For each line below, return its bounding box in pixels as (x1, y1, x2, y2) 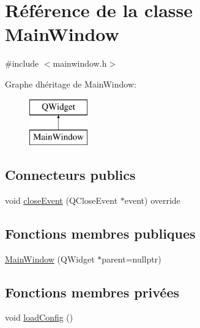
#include (5, 57, 39, 70)
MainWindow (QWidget (5, 252, 95, 265)
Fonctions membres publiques (5, 223, 196, 242)
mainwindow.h (53, 57, 107, 70)
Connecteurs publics (5, 165, 136, 184)
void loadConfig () (5, 311, 73, 324)
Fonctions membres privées (5, 282, 180, 301)
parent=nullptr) (102, 252, 161, 265)
